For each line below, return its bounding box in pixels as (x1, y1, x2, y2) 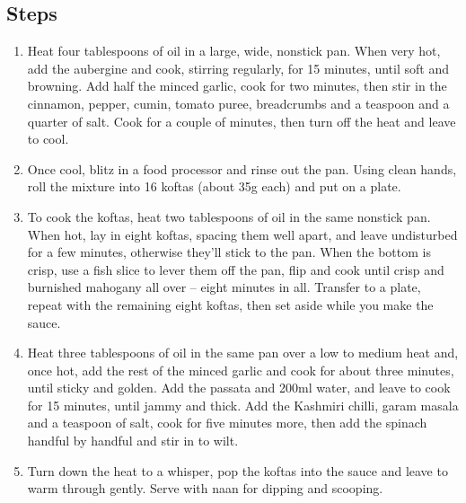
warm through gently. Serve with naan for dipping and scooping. (27, 479, 383, 498)
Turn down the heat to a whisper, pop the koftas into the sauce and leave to (27, 461, 448, 480)
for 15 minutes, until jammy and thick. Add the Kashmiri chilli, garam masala (27, 395, 459, 414)
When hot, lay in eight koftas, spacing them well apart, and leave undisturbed (27, 225, 458, 243)
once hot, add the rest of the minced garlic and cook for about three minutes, (27, 360, 454, 379)
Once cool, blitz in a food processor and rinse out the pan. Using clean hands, (27, 159, 457, 178)
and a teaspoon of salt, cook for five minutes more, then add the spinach (27, 413, 427, 432)
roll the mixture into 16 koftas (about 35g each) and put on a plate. (27, 177, 401, 196)
